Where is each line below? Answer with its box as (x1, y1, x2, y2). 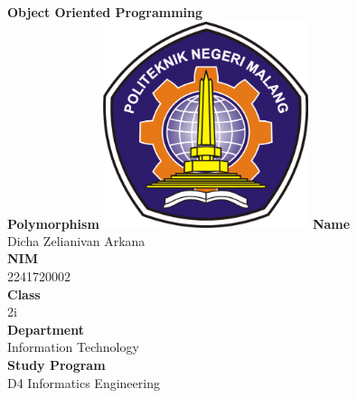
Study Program (7, 355, 106, 374)
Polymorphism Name (7, 213, 351, 232)
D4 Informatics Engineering (7, 373, 160, 392)
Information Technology (7, 337, 139, 356)
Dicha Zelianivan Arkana (7, 231, 146, 250)
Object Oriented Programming (7, 3, 203, 21)
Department (7, 319, 84, 338)
